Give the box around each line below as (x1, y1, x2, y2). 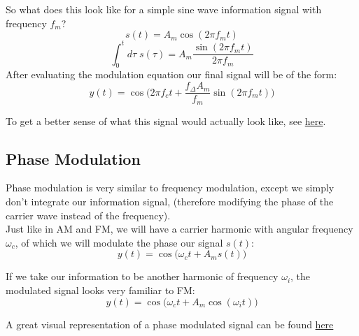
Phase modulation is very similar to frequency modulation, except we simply (6, 180, 335, 195)
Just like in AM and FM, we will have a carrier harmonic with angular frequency (6, 221, 353, 236)
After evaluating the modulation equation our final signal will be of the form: (6, 67, 337, 82)
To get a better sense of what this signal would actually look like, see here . (6, 113, 326, 128)
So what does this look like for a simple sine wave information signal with (6, 2, 322, 16)
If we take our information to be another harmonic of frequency (6, 269, 279, 284)
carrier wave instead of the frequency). (6, 207, 171, 222)
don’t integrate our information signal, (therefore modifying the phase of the (6, 193, 334, 208)
